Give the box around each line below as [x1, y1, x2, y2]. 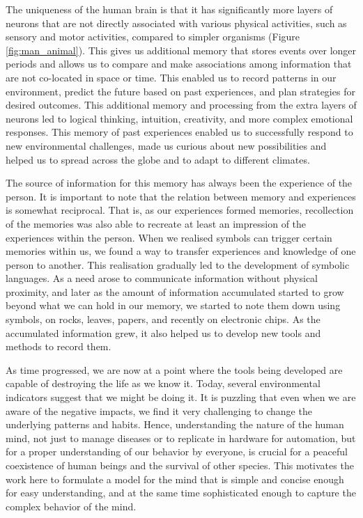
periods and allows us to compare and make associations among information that [6, 56, 352, 71]
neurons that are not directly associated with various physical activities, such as [6, 15, 347, 30]
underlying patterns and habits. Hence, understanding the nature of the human [6, 417, 344, 432]
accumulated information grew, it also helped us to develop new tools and [6, 325, 321, 340]
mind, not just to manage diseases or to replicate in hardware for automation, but [6, 430, 356, 445]
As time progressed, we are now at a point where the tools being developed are [6, 362, 343, 377]
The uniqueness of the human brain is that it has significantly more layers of [6, 2, 333, 16]
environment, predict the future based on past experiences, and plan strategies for [6, 84, 355, 98]
